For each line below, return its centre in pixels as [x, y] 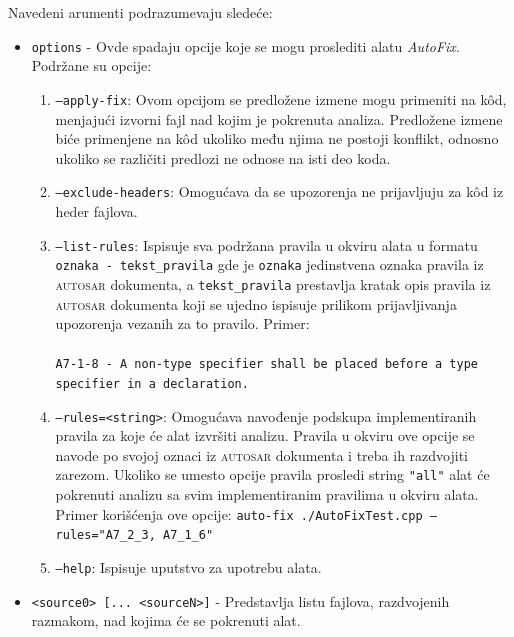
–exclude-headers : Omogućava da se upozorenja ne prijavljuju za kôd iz [279, 191]
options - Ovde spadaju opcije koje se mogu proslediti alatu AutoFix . [245, 45]
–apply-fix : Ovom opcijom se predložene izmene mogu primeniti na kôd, [281, 98]
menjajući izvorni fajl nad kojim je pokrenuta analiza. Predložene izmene [279, 118]
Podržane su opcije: [91, 65]
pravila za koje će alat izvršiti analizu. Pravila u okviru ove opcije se [265, 435]
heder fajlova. [96, 210]
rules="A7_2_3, [105, 535]
